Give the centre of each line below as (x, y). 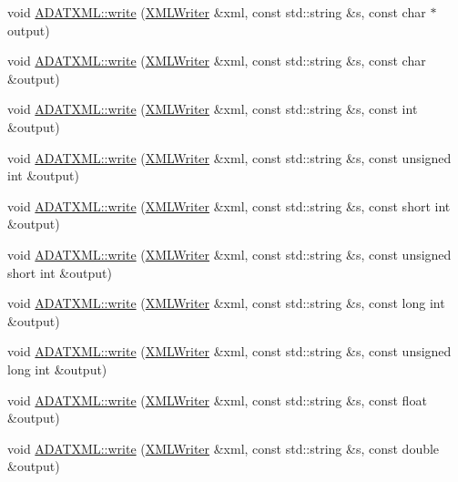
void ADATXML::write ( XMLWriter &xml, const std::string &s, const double (224, 448)
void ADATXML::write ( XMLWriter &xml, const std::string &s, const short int (229, 205)
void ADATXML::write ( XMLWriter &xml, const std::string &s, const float (217, 400)
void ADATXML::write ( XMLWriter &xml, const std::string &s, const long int (226, 303)
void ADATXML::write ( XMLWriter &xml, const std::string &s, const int (213, 109)
